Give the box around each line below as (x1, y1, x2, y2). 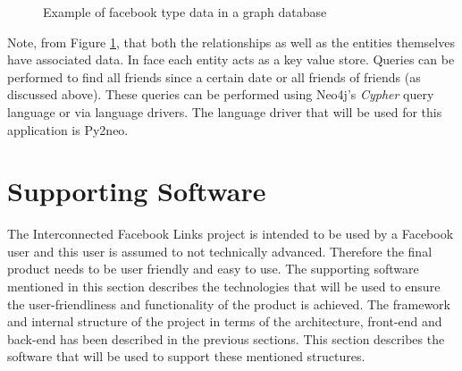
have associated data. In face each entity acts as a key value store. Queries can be (7, 50, 455, 69)
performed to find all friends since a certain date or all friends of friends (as (7, 67, 421, 86)
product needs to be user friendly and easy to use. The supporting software (7, 259, 419, 278)
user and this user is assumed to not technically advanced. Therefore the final (7, 241, 433, 260)
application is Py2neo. (7, 120, 129, 139)
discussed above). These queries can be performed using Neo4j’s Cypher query (7, 85, 434, 104)
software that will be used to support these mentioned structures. (7, 347, 365, 366)
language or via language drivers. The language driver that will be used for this (7, 102, 442, 121)
